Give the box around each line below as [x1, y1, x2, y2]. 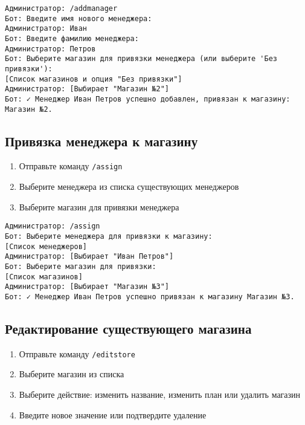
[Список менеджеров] [5, 242, 88, 251]
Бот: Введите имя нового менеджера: [5, 14, 152, 23]
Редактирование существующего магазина [5, 319, 252, 337]
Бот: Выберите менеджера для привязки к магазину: [5, 232, 213, 241]
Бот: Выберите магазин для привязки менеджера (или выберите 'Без [5, 54, 278, 63]
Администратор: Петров [5, 44, 96, 53]
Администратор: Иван [5, 24, 88, 33]
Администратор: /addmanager [5, 4, 118, 13]
